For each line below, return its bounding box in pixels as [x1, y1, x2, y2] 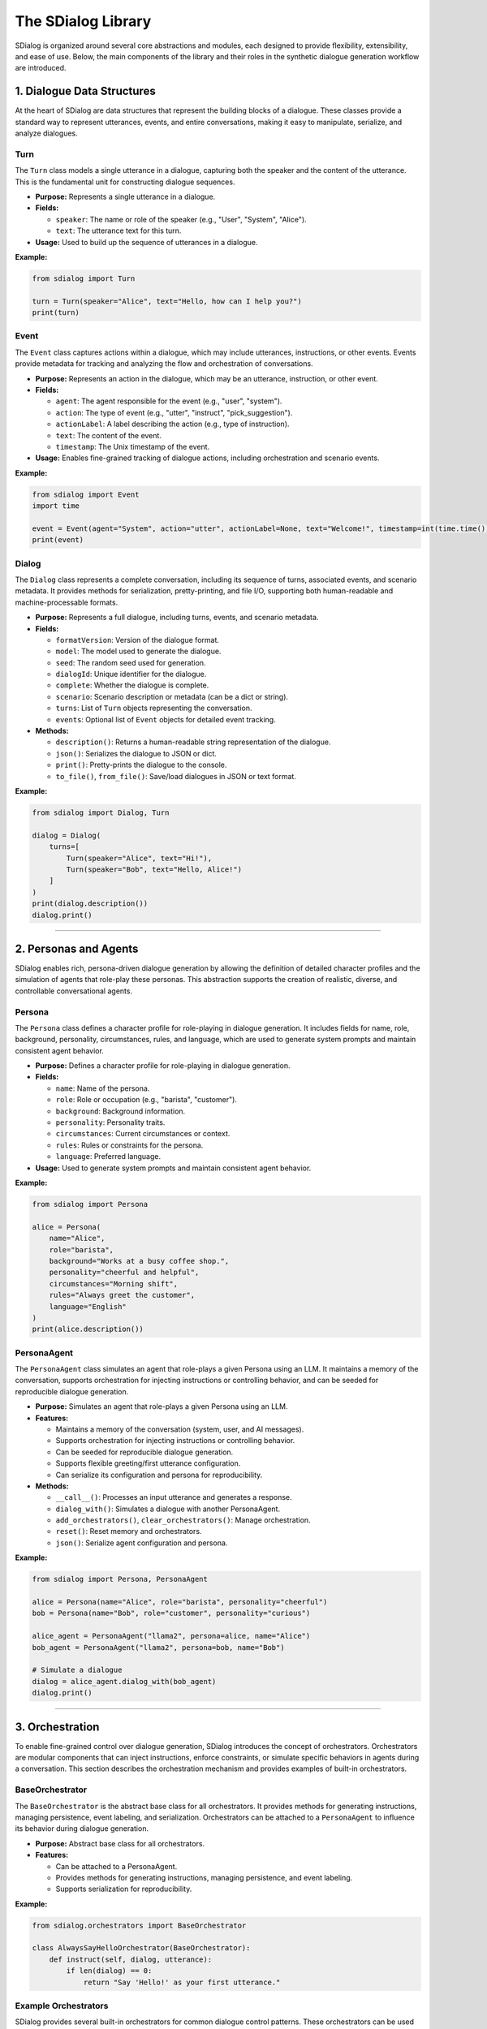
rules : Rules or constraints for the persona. [55, 1140, 204, 1150]
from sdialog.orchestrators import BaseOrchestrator [32, 1920, 247, 1930]
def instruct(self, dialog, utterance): [49, 1954, 213, 1964]
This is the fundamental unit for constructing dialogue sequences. [15, 177, 235, 187]
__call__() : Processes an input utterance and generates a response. [55, 1493, 292, 1502]
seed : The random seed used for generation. [55, 657, 206, 667]
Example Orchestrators [15, 2001, 109, 2011]
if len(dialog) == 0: [66, 1967, 153, 1975]
